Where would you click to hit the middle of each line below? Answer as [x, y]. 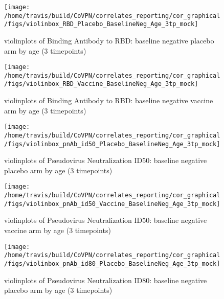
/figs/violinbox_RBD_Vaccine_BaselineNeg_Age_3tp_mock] [101, 84]
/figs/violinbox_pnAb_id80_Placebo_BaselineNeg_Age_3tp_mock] [112, 263]
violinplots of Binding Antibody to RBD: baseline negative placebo [109, 40]
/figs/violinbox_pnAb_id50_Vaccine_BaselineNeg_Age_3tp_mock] [112, 204]
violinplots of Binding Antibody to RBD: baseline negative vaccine [109, 100]
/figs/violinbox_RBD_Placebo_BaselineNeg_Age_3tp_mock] [101, 24]
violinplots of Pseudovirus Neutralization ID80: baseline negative [106, 280]
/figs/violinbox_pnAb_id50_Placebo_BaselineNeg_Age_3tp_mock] [112, 144]
